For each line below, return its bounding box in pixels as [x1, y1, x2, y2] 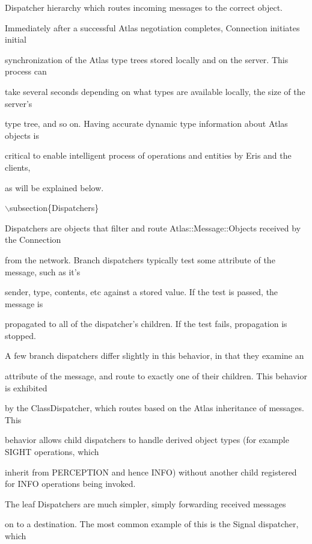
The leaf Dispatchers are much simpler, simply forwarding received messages [5, 497, 286, 510]
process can [5, 65, 47, 78]
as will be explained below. [5, 181, 104, 194]
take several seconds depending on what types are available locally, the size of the [5, 85, 305, 97]
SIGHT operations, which [5, 445, 99, 458]
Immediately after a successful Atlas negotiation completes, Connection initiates [5, 21, 300, 34]
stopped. [5, 329, 36, 341]
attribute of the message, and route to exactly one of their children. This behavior [5, 370, 307, 382]
